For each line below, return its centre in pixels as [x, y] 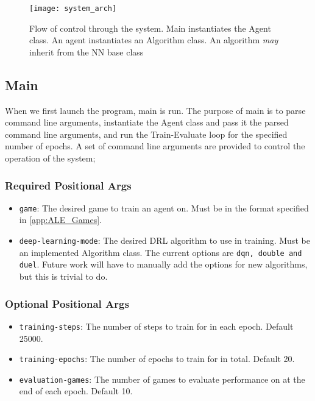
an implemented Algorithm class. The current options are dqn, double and [161, 252]
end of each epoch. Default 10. [76, 391]
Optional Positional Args [67, 303]
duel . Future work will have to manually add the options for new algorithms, [163, 264]
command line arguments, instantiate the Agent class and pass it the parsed [147, 122]
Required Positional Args [68, 185]
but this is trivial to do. [63, 276]
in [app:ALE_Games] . [60, 220]
